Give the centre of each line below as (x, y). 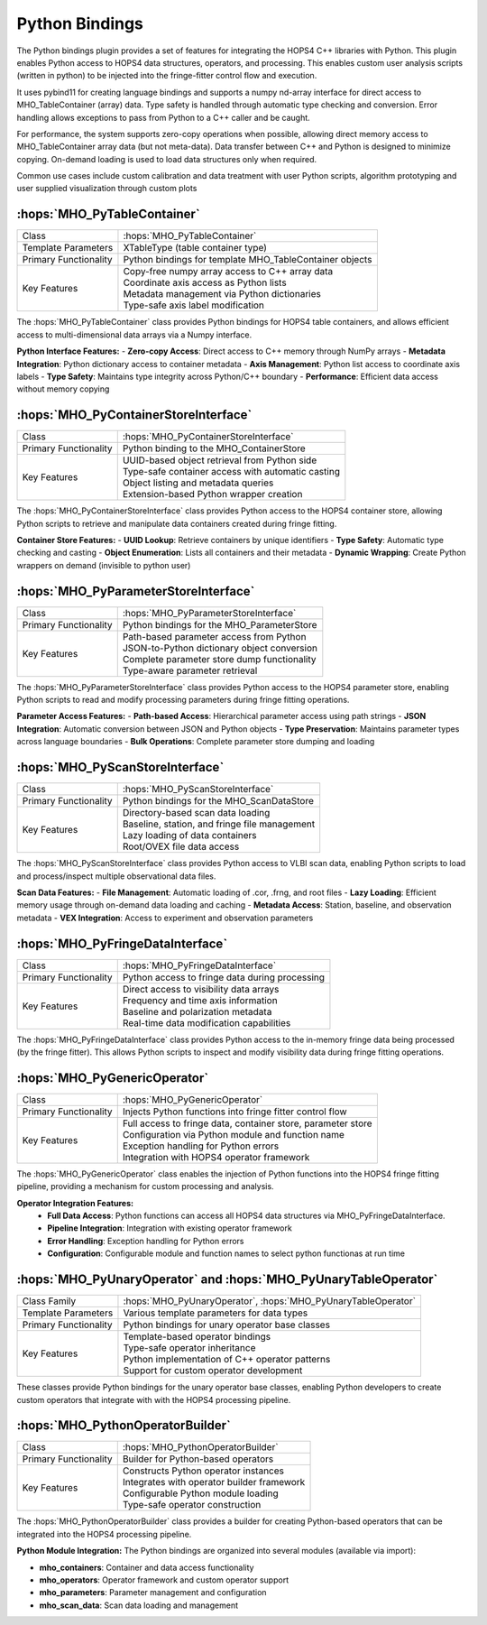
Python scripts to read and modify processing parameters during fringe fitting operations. (183, 700)
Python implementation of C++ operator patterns (227, 1360)
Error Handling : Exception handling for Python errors (146, 1241)
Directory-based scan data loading (196, 813)
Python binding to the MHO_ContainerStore (214, 448)
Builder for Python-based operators (198, 1459)
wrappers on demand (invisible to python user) (104, 565)
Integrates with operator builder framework (214, 1482)
